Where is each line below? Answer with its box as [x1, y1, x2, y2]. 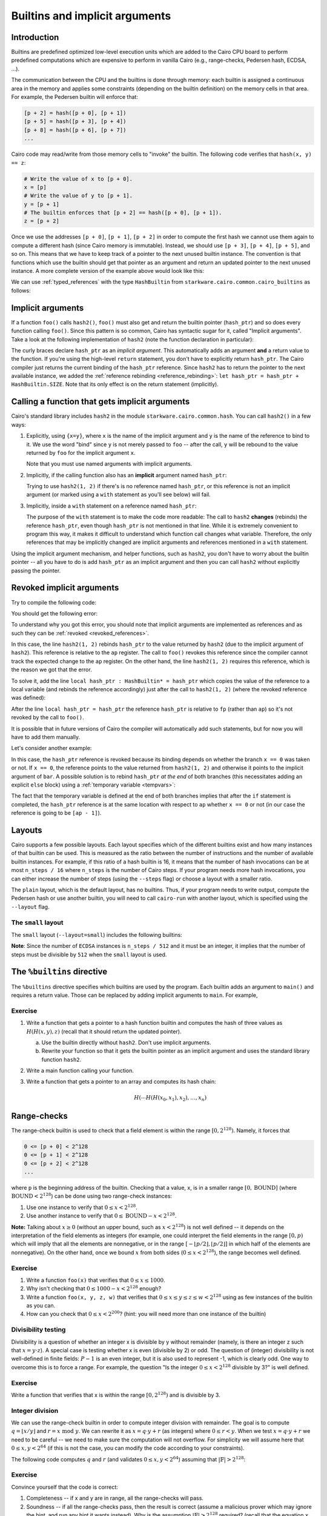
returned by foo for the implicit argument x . [26, 449, 136, 456]
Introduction [11, 32, 59, 42]
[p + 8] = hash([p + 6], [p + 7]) [24, 126, 127, 133]
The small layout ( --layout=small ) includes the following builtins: [11, 931, 183, 938]
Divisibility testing [11, 1326, 66, 1334]
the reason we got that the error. [11, 666, 92, 673]
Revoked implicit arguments [11, 583, 119, 593]
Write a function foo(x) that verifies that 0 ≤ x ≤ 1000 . [26, 1276, 166, 1284]
